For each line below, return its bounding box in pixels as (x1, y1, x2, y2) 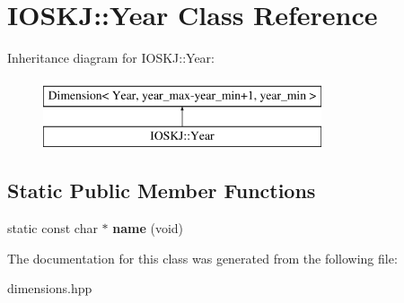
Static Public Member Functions (7, 177, 316, 204)
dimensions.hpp (7, 279, 92, 298)
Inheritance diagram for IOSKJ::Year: (7, 48, 215, 67)
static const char (7, 219, 98, 238)
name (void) (112, 219, 184, 238)
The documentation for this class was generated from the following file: (7, 248, 398, 267)
